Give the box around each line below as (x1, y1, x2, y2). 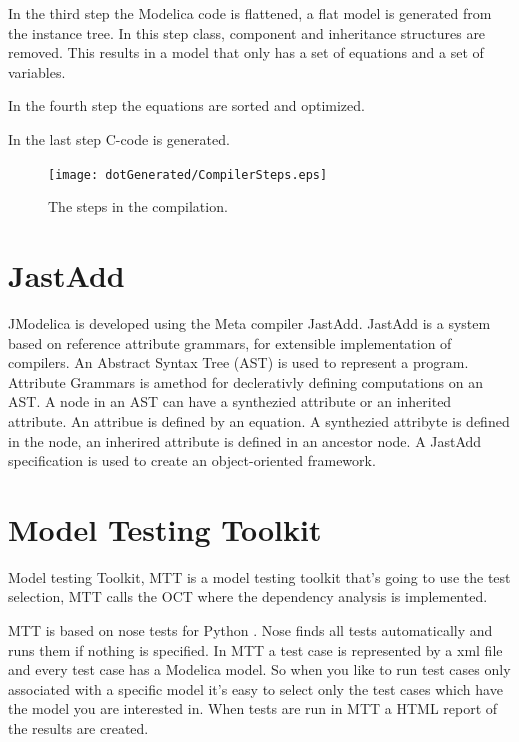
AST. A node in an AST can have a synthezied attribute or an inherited (8, 391, 452, 412)
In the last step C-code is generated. (8, 128, 230, 149)
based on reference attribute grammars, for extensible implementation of (8, 332, 452, 353)
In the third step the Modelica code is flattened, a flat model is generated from (8, 3, 492, 23)
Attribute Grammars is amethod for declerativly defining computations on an (8, 371, 484, 392)
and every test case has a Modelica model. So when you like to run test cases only (8, 659, 511, 680)
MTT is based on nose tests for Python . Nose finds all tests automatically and (8, 620, 493, 640)
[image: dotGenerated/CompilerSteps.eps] (48, 167, 328, 182)
